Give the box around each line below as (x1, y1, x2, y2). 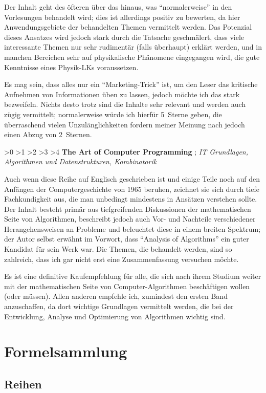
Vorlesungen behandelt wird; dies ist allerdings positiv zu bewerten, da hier (4, 11, 240, 22)
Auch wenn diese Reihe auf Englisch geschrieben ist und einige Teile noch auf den (4, 173, 260, 184)
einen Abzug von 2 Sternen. (4, 129, 92, 140)
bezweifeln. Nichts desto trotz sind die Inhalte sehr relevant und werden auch (4, 99, 246, 110)
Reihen (4, 376, 42, 391)
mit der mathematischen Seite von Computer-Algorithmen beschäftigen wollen (4, 280, 250, 291)
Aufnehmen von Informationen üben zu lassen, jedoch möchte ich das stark (4, 89, 240, 99)
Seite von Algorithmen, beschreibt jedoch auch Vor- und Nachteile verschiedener (4, 213, 256, 224)
